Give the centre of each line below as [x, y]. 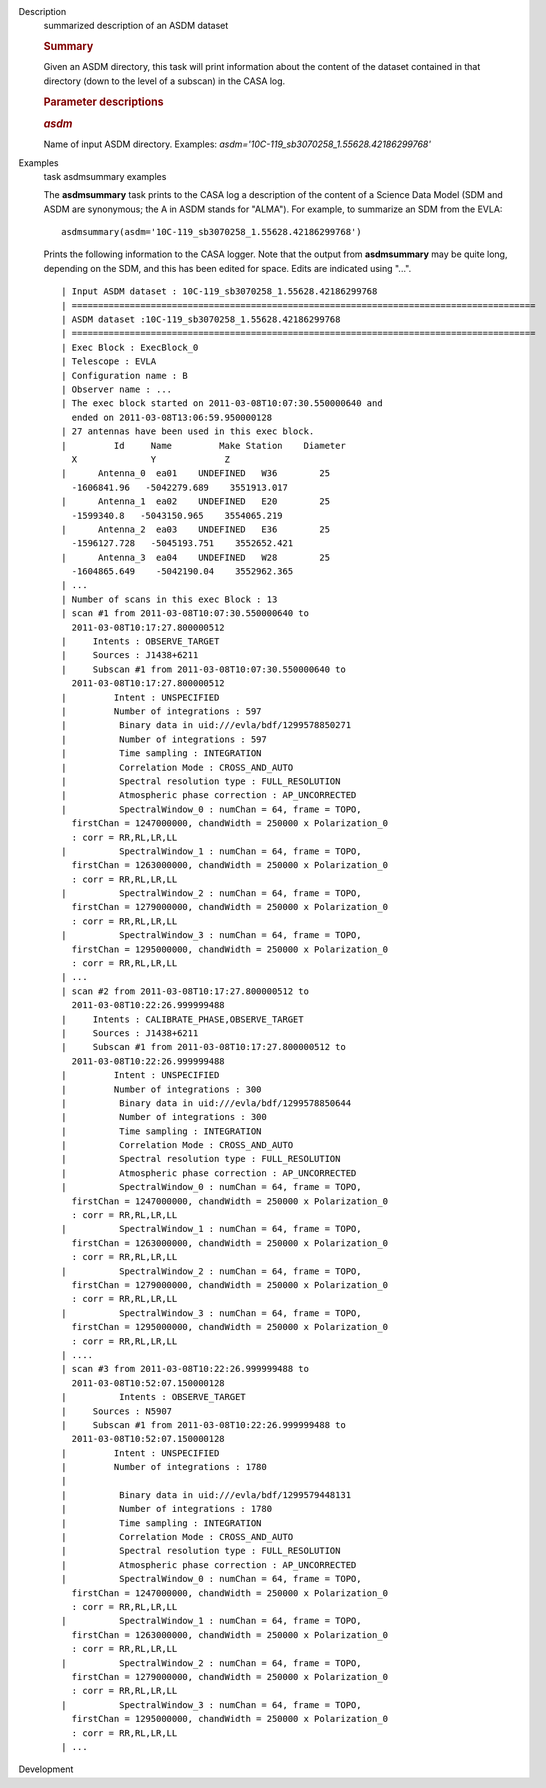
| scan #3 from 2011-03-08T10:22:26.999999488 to [185, 1369]
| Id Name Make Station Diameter [204, 445]
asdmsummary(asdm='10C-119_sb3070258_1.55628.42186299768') [211, 232]
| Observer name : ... [117, 389]
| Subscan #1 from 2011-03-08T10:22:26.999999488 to [204, 1424]
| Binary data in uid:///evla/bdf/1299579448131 [206, 1494]
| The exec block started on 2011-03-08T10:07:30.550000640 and [222, 403]
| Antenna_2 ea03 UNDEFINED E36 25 [195, 529]
